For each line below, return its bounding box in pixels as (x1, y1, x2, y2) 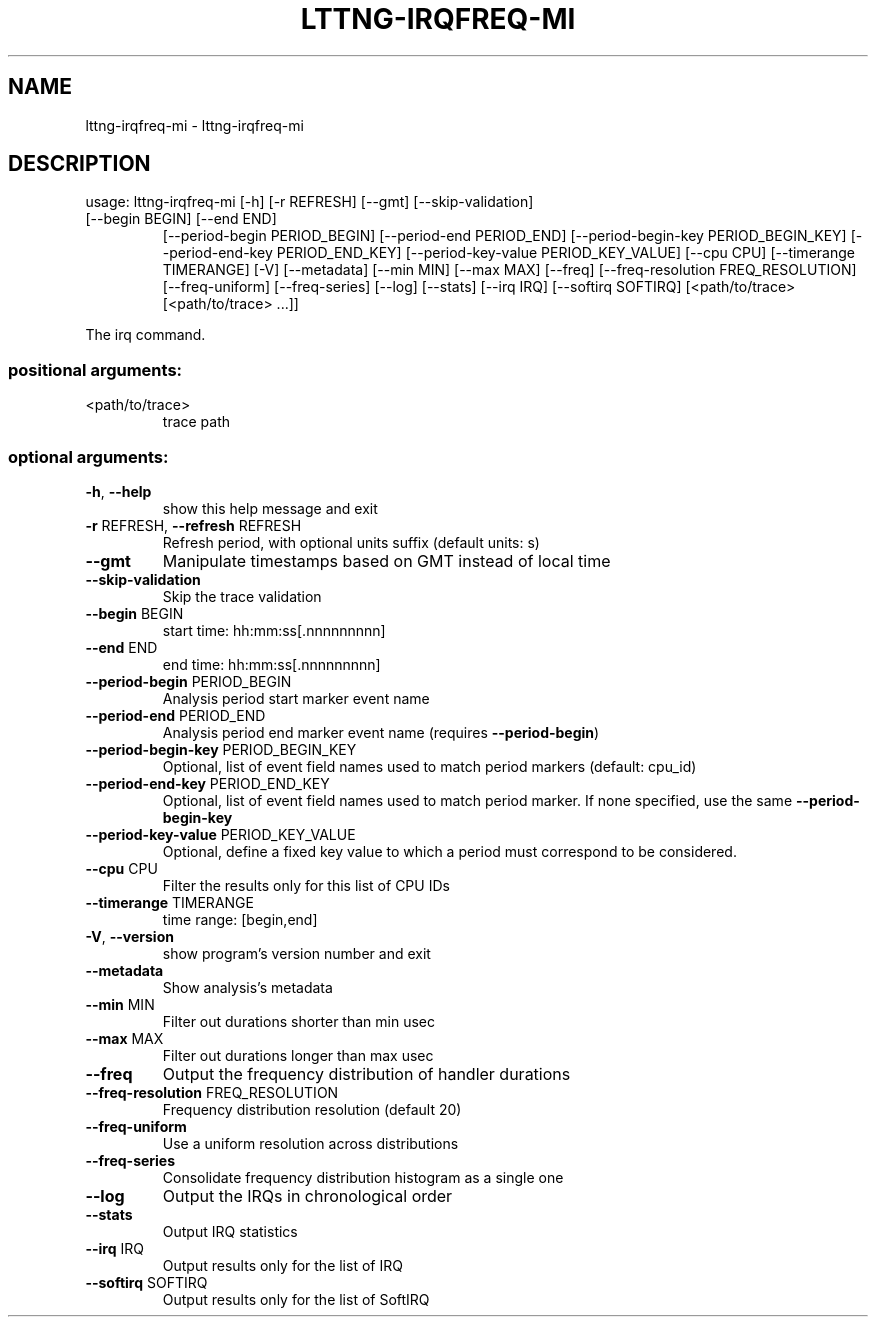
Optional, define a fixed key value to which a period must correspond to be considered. (162, 842, 737, 860)
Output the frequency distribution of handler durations (162, 1063, 571, 1084)
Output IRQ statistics (162, 1222, 298, 1240)
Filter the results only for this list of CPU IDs (162, 876, 450, 894)
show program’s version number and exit (162, 944, 431, 962)
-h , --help (85, 482, 152, 500)
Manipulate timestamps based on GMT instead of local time (162, 550, 611, 571)
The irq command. (85, 326, 206, 344)
